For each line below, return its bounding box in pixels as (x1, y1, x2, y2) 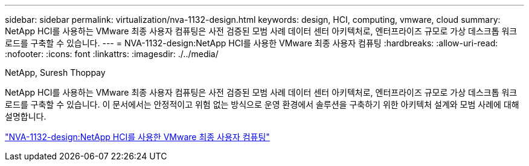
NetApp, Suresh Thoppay (5, 67, 106, 78)
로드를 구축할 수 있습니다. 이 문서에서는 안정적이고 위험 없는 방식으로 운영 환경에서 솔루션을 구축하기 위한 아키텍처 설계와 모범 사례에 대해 (5, 99, 519, 109)
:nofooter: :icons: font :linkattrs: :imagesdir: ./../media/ (5, 49, 219, 59)
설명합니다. (5, 111, 46, 121)
